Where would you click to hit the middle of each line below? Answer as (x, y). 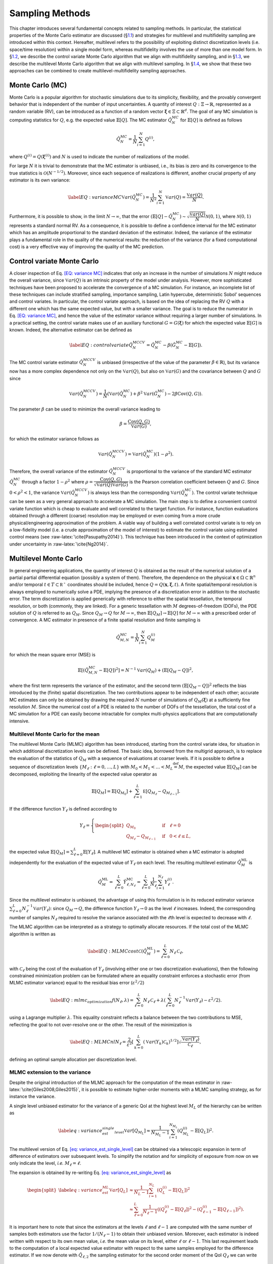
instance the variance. (32, 1097)
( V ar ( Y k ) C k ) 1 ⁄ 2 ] (161, 1042)
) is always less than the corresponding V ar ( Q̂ (136, 492)
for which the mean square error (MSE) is (52, 655)
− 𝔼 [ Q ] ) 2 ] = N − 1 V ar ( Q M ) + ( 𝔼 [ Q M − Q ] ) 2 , (146, 670)
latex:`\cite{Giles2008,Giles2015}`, (45, 1090)
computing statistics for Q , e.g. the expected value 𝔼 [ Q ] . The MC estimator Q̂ (90, 120)
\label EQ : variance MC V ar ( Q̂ (102, 197)
